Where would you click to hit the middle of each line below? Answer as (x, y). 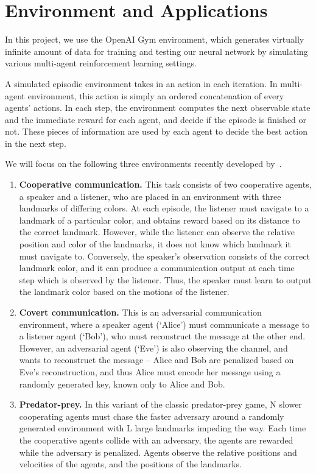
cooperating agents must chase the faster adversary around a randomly (152, 416)
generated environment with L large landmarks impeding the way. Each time (163, 428)
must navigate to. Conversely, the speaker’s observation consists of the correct (164, 256)
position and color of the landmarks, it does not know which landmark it (155, 244)
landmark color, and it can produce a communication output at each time (157, 268)
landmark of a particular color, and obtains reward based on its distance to (160, 220)
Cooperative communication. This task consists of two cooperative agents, (165, 184)
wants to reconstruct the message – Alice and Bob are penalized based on (156, 360)
